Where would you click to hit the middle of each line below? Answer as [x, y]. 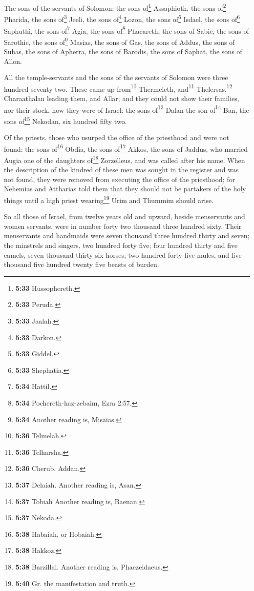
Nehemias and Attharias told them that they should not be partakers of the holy [125, 189]
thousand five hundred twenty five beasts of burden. [82, 264]
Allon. [13, 61]
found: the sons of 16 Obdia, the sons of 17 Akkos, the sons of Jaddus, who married [126, 148]
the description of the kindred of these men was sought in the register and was [121, 170]
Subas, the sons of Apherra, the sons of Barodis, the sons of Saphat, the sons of [123, 51]
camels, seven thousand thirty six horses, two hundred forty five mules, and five [123, 255]
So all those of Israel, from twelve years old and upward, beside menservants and [125, 216]
